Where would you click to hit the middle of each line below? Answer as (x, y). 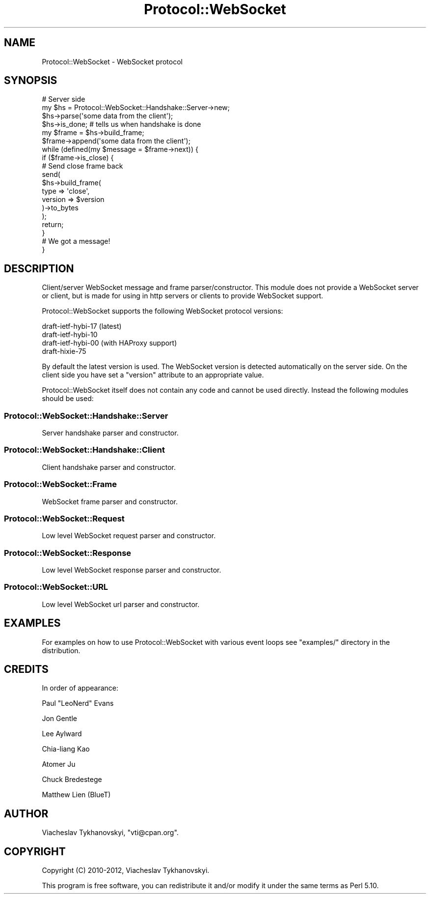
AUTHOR (26, 813)
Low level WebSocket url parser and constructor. (121, 604)
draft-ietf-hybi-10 (70, 335)
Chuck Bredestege (72, 780)
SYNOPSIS (31, 81)
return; (53, 225)
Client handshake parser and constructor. (109, 467)
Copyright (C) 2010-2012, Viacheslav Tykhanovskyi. (126, 870)
